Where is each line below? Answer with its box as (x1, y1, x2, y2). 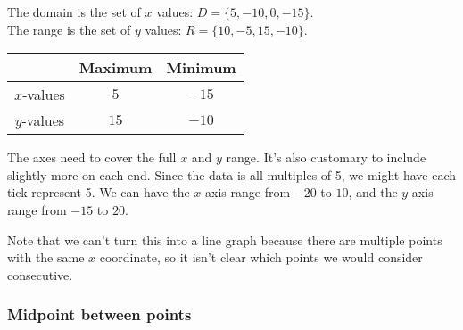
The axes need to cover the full (7, 148, 177, 167)
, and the (348, 183, 398, 202)
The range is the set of (7, 20, 131, 38)
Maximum (79, 57, 153, 78)
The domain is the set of (7, 3, 141, 21)
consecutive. (7, 265, 73, 284)
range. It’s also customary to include (226, 148, 426, 167)
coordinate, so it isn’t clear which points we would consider (99, 248, 423, 267)
